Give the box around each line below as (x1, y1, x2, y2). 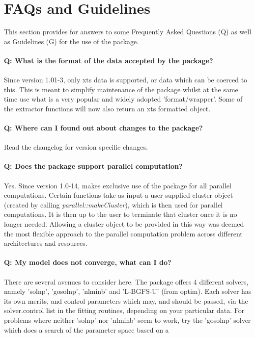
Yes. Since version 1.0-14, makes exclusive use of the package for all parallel (4, 180, 231, 190)
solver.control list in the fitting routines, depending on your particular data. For (4, 305, 245, 315)
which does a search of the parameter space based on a (4, 324, 169, 335)
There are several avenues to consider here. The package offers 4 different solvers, (4, 276, 249, 286)
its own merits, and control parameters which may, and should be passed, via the (4, 295, 248, 306)
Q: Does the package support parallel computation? (4, 161, 183, 171)
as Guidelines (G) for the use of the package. (4, 36, 139, 46)
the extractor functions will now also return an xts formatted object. (4, 103, 211, 113)
